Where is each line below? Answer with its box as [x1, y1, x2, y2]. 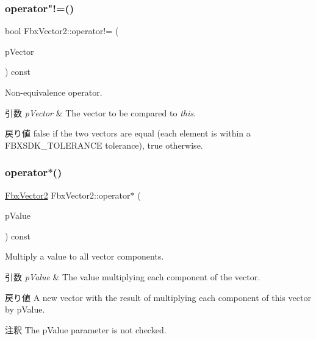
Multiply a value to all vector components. [5, 250, 164, 263]
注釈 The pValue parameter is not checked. [5, 323, 167, 336]
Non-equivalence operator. [5, 86, 102, 98]
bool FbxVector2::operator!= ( [5, 24, 119, 37]
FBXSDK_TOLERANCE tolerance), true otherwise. [5, 138, 203, 151]
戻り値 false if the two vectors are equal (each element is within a [5, 127, 251, 140]
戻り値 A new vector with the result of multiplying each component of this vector [5, 291, 311, 303]
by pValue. [5, 303, 45, 316]
